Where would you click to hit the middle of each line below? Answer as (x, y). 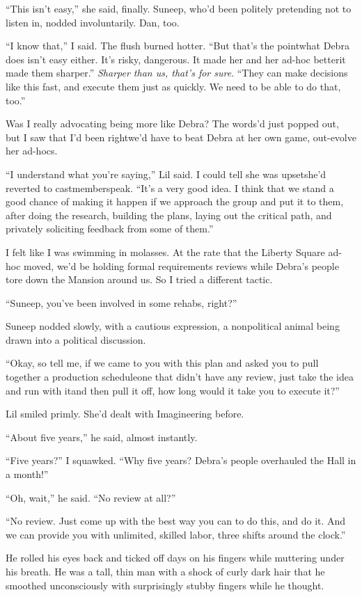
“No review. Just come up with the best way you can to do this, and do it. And (176, 521)
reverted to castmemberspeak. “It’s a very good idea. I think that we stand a (170, 188)
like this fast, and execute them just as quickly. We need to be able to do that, (173, 86)
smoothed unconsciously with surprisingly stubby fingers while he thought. (165, 585)
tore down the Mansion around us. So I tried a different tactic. (139, 279)
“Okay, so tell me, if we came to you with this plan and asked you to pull (162, 363)
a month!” (27, 474)
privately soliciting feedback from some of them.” (110, 229)
